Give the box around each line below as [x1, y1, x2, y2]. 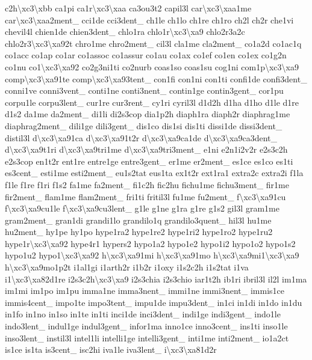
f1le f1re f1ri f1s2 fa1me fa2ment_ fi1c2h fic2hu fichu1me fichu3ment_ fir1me [5, 178, 289, 191]
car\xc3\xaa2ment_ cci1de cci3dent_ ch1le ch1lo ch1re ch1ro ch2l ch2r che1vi [5, 13, 294, 26]
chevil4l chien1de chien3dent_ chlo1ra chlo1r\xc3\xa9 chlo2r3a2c [5, 25, 245, 38]
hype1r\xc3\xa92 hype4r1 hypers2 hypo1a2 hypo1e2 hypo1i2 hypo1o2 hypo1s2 [5, 237, 296, 249]
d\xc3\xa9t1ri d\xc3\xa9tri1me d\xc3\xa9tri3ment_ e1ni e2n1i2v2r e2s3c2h [5, 143, 288, 156]
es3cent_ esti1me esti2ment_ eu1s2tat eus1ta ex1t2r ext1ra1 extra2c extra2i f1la [5, 166, 304, 179]
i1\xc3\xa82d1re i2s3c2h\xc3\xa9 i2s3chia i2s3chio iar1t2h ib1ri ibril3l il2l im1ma [5, 272, 307, 285]
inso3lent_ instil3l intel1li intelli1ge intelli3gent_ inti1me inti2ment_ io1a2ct [5, 331, 289, 344]
